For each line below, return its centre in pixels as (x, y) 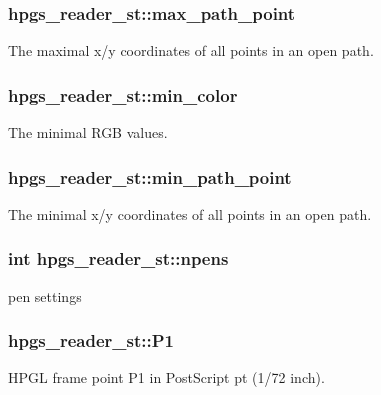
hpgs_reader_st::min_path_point (150, 176)
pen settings (45, 295)
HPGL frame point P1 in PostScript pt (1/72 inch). (166, 377)
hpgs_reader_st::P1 (91, 340)
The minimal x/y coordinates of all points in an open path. (190, 213)
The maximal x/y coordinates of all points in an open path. (191, 50)
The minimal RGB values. (88, 132)
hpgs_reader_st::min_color (123, 94)
